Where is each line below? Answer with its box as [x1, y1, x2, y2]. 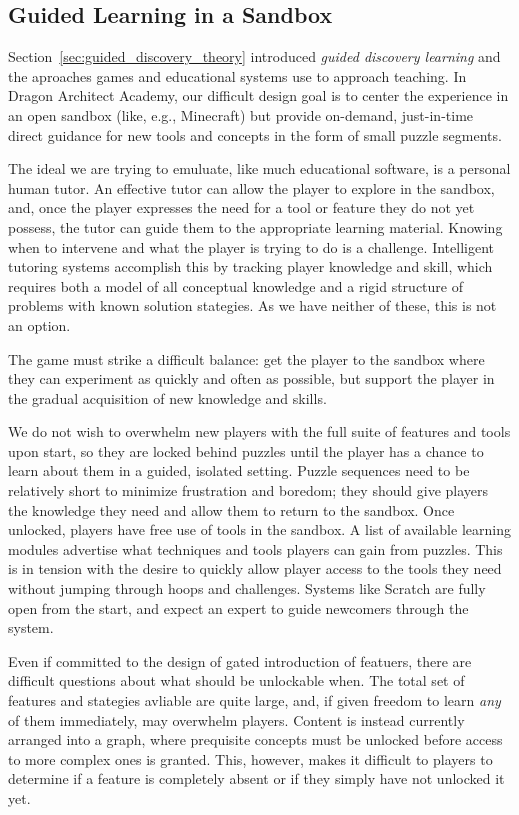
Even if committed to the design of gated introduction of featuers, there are [8, 650, 472, 671]
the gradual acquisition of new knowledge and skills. [8, 387, 327, 408]
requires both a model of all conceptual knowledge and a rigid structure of [8, 275, 463, 296]
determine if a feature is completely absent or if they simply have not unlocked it [8, 768, 505, 789]
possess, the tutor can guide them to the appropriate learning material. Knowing [8, 216, 503, 237]
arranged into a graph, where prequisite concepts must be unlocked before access [8, 729, 503, 750]
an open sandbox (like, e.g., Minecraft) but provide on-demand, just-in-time [8, 104, 474, 125]
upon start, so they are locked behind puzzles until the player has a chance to [8, 440, 484, 461]
